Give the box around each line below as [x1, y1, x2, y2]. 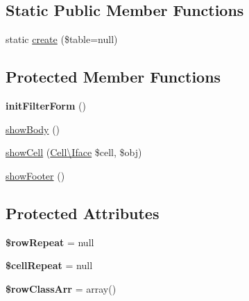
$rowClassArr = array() [6, 281, 117, 295]
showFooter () [6, 168, 65, 182]
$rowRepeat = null [6, 234, 94, 249]
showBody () [6, 121, 60, 136]
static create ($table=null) [6, 32, 118, 46]
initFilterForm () [6, 98, 86, 112]
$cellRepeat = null [6, 258, 93, 273]
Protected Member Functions [6, 66, 221, 87]
